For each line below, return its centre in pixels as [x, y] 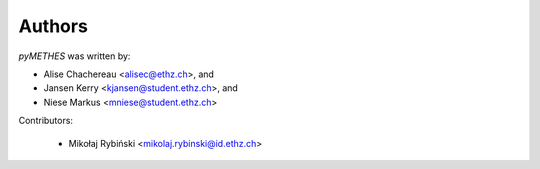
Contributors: [46, 121]
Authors [53, 26]
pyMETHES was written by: [74, 56]
